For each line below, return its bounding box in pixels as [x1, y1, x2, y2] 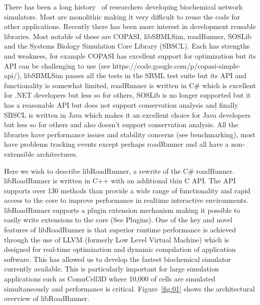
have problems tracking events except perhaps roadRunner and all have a [4, 139, 229, 149]
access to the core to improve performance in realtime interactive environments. [4, 195, 248, 205]
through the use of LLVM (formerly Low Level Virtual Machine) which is [4, 234, 229, 244]
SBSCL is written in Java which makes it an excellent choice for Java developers [4, 109, 251, 120]
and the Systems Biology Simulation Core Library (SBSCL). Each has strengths [4, 41, 250, 51]
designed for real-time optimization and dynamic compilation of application [4, 244, 236, 254]
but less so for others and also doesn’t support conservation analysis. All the [4, 119, 238, 130]
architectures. [37, 148, 78, 159]
